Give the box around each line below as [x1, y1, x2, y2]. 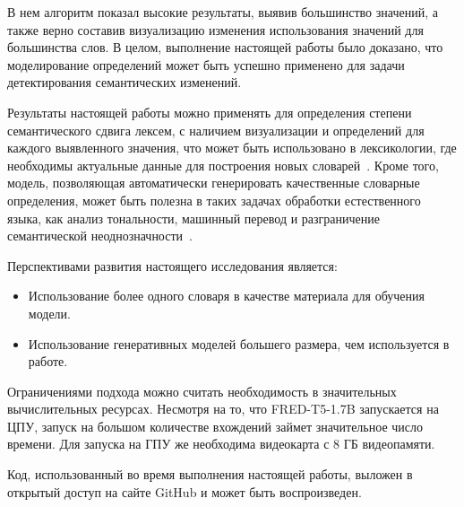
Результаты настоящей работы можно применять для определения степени [7, 102, 412, 121]
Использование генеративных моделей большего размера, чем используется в [28, 334, 450, 353]
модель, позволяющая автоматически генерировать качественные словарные [7, 173, 420, 192]
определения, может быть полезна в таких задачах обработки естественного [7, 190, 421, 209]
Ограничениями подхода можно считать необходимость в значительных [7, 381, 397, 400]
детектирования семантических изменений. [7, 73, 242, 92]
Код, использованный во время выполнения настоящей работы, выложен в [7, 465, 413, 484]
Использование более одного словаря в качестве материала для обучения [28, 286, 425, 305]
